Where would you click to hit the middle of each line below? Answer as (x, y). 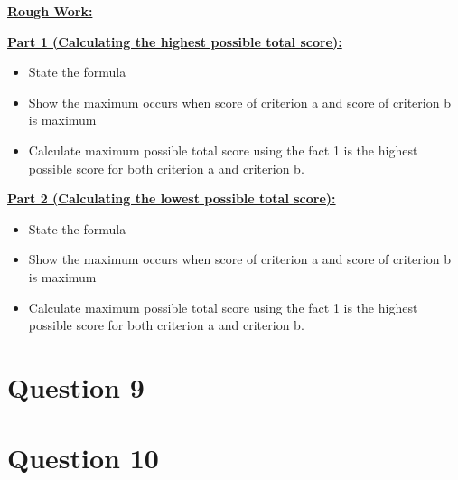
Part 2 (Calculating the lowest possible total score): (172, 198)
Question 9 (76, 386)
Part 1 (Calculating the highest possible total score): (175, 41)
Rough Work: (50, 11)
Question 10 (83, 458)
